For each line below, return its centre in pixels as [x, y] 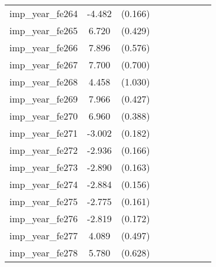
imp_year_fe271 [44, 133]
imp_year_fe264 [44, 13]
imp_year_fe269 [44, 99]
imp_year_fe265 [44, 30]
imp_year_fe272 [44, 150]
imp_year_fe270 [44, 116]
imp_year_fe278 [44, 253]
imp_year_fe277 [44, 235]
